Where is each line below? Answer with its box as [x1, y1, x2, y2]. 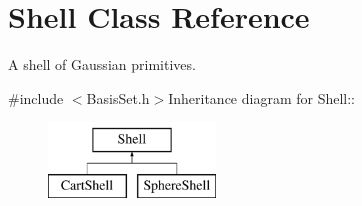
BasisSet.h [86, 87, 150, 108]
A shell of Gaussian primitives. [8, 54, 196, 75]
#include [8, 87, 64, 108]
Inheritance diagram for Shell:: [168, 87, 356, 108]
